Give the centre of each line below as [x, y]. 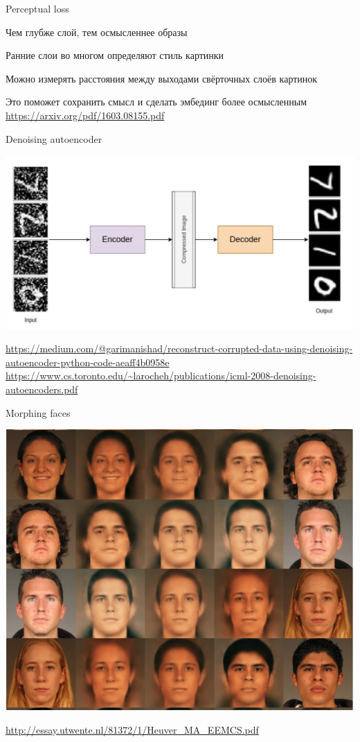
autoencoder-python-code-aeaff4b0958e [88, 362]
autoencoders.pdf [42, 389]
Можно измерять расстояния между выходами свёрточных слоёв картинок [162, 78]
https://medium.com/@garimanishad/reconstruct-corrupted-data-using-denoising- [179, 348]
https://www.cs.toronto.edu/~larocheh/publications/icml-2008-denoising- [161, 376]
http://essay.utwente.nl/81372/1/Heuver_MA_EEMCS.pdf [132, 729]
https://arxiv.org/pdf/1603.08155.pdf [85, 115]
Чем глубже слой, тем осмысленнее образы [97, 32]
